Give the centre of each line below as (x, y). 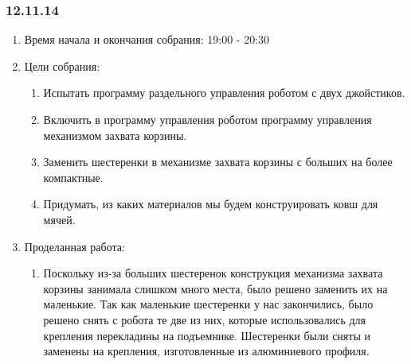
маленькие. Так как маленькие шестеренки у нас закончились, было (208, 304)
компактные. (73, 177)
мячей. (59, 219)
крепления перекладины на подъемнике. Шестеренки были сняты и (207, 335)
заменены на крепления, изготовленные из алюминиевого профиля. (206, 351)
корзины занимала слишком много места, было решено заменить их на (215, 288)
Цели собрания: (62, 66)
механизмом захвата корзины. (115, 135)
